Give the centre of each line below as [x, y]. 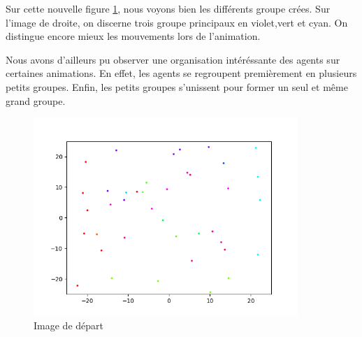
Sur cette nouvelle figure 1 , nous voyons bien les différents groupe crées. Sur [168, 8]
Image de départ [68, 325]
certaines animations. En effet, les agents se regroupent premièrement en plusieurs [181, 73]
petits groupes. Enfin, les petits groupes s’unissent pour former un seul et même [177, 86]
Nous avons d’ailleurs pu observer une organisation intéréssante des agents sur [173, 59]
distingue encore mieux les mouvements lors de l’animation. [133, 36]
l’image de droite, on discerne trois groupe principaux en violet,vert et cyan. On [177, 22]
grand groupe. [36, 100]
